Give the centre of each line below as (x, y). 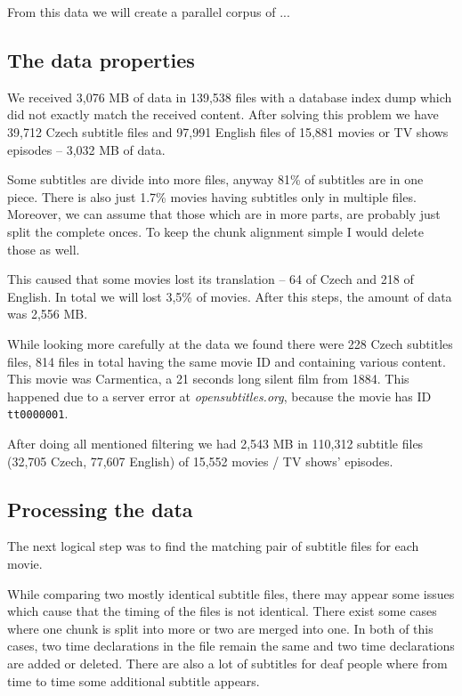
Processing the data (100, 509)
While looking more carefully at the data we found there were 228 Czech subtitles (230, 343)
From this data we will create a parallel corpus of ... (149, 12)
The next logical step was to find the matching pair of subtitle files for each (213, 546)
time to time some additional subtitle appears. (134, 680)
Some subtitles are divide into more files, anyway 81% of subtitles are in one (215, 179)
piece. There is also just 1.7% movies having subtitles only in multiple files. (212, 196)
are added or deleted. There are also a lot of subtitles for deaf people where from (227, 663)
